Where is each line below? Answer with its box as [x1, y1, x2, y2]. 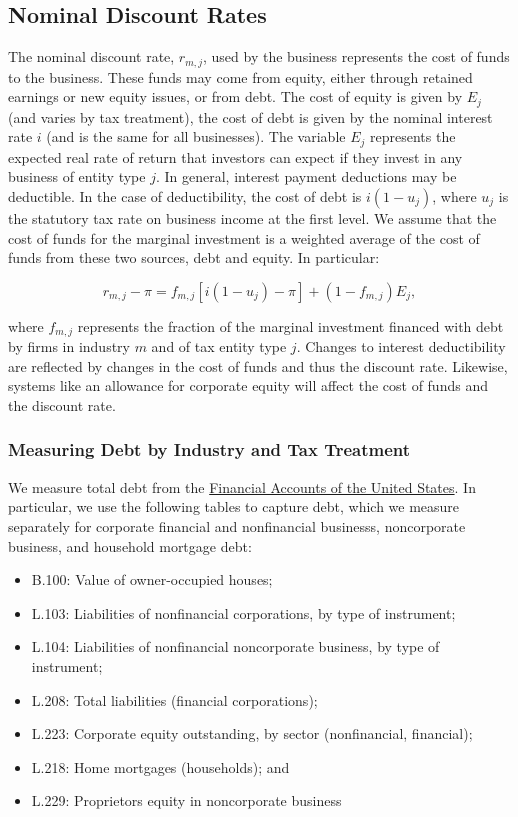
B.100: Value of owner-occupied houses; [31, 569, 273, 590]
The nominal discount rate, [8, 46, 175, 67]
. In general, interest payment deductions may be [155, 166, 457, 187]
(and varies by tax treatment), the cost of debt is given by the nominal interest [8, 106, 493, 127]
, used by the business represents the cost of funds [203, 46, 510, 67]
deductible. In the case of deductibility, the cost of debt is [8, 185, 362, 206]
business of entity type [8, 166, 146, 187]
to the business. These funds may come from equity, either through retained [8, 66, 473, 87]
